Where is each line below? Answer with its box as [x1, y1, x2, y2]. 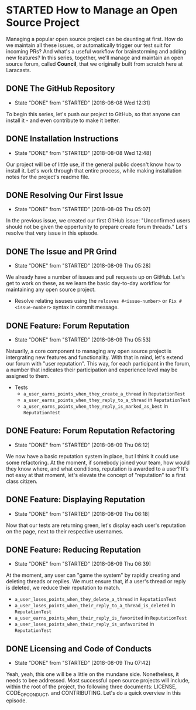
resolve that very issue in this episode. [6, 229, 99, 236]
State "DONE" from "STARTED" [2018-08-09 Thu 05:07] [14, 206, 151, 213]
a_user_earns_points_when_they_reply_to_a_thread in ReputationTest [23, 397, 191, 403]
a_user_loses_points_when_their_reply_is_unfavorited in [14, 620, 154, 628]
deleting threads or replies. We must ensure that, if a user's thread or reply [6, 578, 186, 585]
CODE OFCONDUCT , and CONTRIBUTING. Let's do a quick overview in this [6, 689, 181, 698]
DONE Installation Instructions [6, 134, 119, 144]
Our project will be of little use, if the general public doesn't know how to [6, 161, 181, 168]
